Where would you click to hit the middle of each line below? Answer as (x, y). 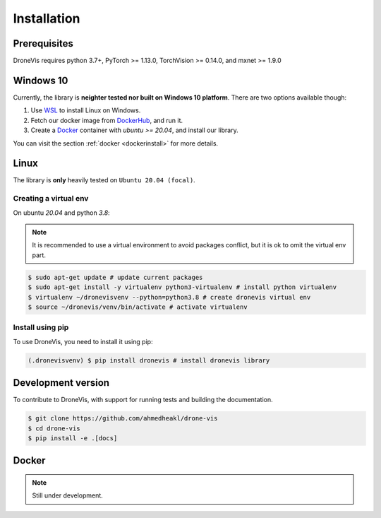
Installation (47, 18)
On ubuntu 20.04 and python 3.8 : (61, 213)
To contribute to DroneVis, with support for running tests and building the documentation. (143, 400)
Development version (61, 383)
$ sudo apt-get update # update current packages (115, 277)
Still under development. (68, 495)
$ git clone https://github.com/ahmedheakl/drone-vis (123, 418)
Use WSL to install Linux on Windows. (86, 110)
